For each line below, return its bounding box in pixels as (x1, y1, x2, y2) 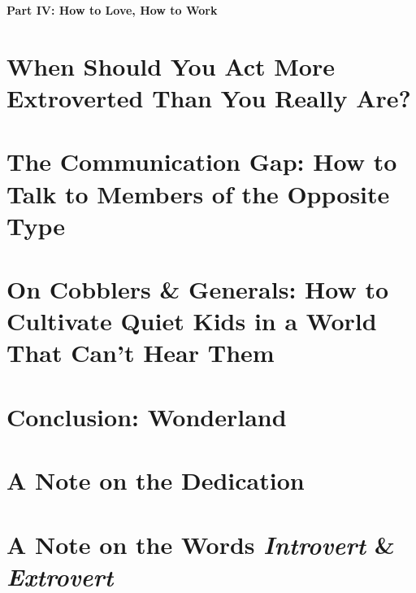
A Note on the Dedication (6, 464, 305, 497)
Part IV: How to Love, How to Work (6, 2, 218, 18)
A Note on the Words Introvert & (6, 527, 395, 561)
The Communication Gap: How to (6, 145, 397, 178)
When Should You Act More (6, 49, 335, 82)
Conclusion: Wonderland (6, 399, 287, 433)
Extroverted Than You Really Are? (6, 81, 411, 114)
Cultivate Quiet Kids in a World (6, 304, 377, 338)
